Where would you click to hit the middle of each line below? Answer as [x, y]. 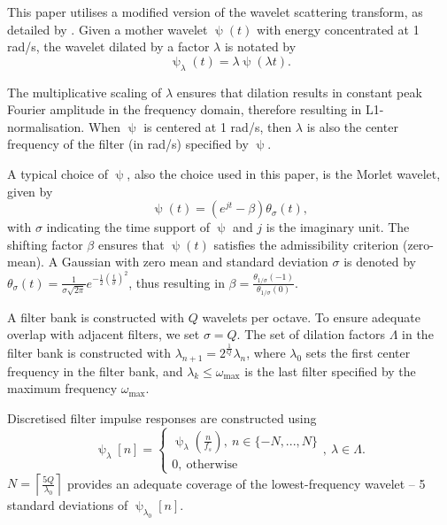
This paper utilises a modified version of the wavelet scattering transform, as [215, 12]
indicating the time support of [128, 227]
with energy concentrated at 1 [338, 29]
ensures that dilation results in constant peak [299, 92]
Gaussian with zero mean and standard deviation [195, 262]
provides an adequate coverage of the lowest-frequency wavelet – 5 [246, 483]
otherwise [212, 464]
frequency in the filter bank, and [95, 371]
